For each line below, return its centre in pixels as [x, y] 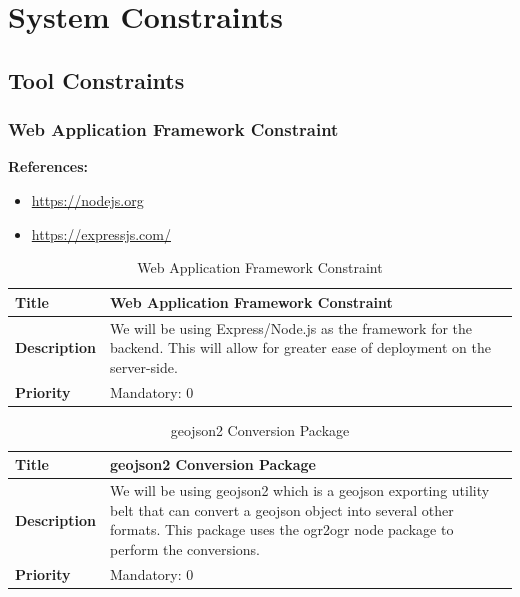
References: [48, 166]
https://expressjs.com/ [101, 233]
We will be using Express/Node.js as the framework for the [291, 327]
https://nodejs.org [87, 199]
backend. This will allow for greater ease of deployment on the [300, 347]
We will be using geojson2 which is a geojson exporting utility [300, 490]
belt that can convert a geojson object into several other [282, 509]
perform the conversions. [185, 548]
